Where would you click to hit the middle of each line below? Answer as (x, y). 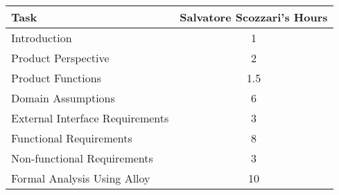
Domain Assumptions (63, 98)
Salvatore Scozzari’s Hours (254, 17)
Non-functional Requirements (82, 158)
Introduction (42, 38)
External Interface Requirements (90, 118)
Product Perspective (60, 58)
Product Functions (56, 78)
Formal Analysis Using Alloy (81, 178)
